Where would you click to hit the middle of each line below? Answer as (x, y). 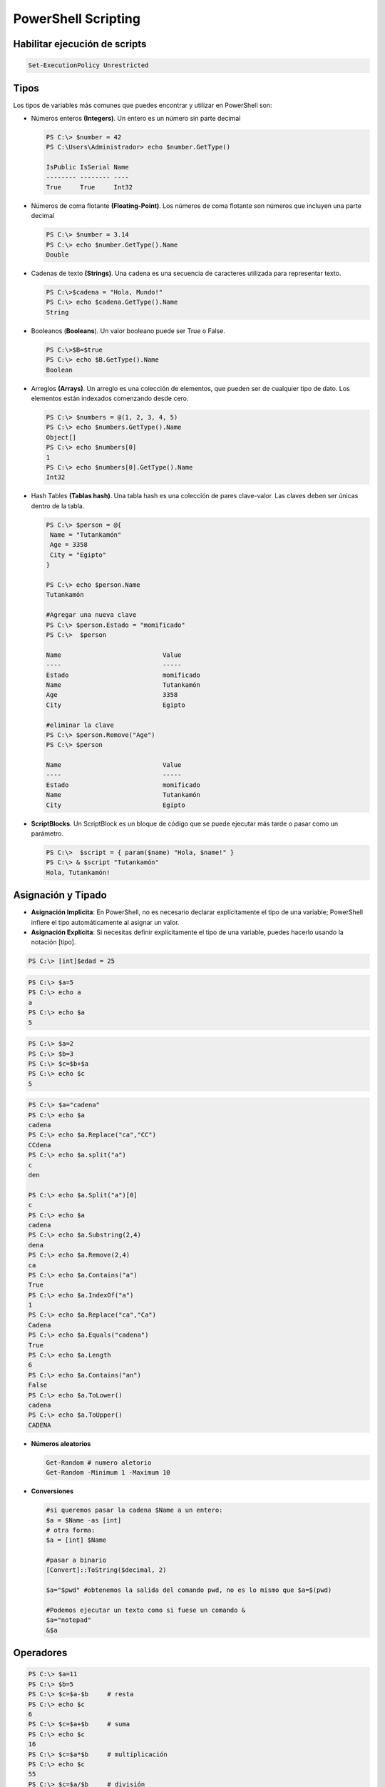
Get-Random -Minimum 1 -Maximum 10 (108, 1473)
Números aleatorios (61, 1443)
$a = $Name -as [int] (84, 1520)
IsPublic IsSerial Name (88, 167)
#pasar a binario (76, 1560)
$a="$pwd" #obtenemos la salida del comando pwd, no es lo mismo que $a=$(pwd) (189, 1590)
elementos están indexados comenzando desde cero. (110, 398)
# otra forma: (71, 1530)
